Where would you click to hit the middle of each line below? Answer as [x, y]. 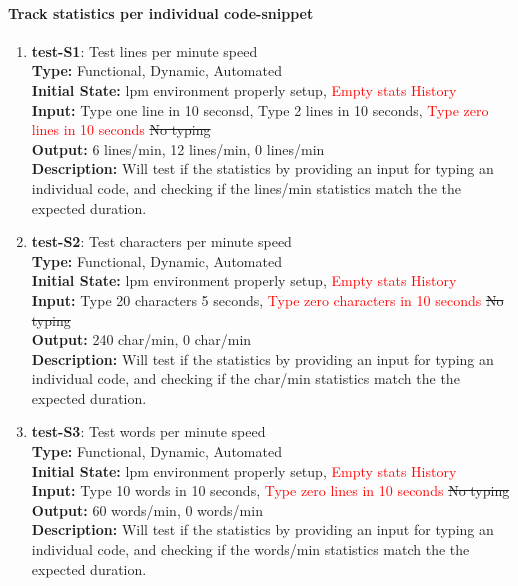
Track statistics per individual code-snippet [161, 12]
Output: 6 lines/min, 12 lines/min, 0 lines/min [178, 148]
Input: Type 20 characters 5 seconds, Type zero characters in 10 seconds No [267, 299]
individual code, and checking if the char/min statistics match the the [245, 378]
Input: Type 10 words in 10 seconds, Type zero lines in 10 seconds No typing [270, 490]
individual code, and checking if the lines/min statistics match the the [246, 187]
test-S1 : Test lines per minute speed [144, 50]
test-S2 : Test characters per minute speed [161, 241]
